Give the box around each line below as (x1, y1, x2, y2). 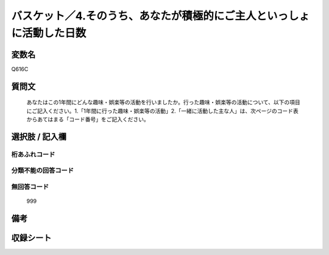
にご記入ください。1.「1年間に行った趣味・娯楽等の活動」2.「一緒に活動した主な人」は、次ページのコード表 (26, 107, 299, 114)
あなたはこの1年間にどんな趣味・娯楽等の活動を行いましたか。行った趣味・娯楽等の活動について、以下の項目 (26, 99, 301, 106)
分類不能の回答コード (11, 166, 74, 175)
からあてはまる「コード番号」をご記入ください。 (26, 116, 149, 123)
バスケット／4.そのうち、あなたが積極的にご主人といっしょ (11, 9, 310, 23)
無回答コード (11, 183, 49, 191)
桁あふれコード (11, 150, 55, 158)
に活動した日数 (11, 26, 87, 40)
